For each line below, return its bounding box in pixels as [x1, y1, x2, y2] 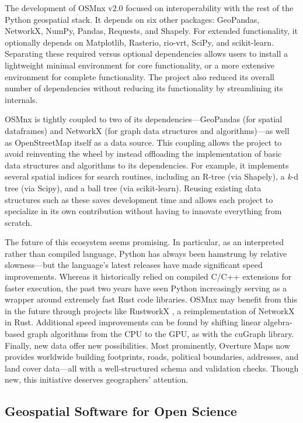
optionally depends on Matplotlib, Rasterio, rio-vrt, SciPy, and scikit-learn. [5, 36, 274, 48]
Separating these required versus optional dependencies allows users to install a [5, 47, 288, 60]
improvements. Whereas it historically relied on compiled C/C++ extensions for [5, 270, 292, 283]
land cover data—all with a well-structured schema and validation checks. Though [5, 362, 299, 374]
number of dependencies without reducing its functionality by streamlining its [5, 82, 283, 94]
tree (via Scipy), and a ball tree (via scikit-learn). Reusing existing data [5, 181, 262, 194]
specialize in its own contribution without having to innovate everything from [5, 205, 282, 217]
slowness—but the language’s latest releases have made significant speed [5, 259, 263, 271]
